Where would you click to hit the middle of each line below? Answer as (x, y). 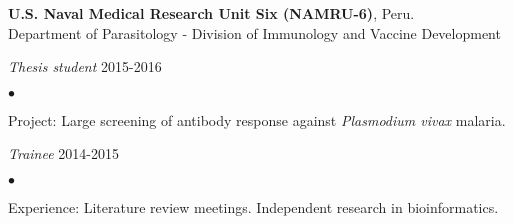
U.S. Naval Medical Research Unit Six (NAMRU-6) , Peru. (211, 13)
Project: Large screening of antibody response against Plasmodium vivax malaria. (257, 119)
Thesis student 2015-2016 (85, 66)
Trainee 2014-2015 (63, 153)
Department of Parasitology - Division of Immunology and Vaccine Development (254, 32)
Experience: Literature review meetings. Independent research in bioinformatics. (253, 206)
